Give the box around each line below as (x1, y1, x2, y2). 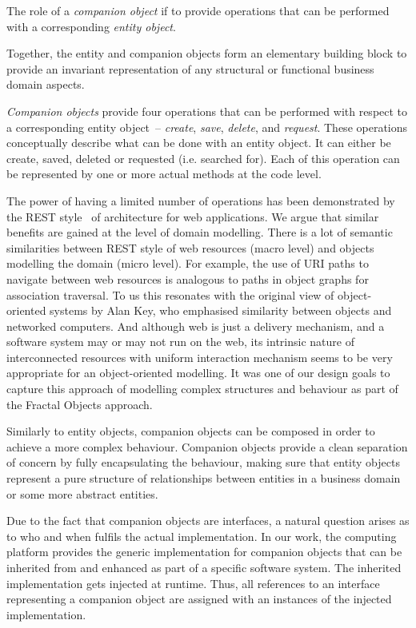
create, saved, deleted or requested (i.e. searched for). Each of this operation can (6, 149, 400, 166)
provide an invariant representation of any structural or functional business (6, 60, 374, 77)
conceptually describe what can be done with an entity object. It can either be (6, 134, 391, 151)
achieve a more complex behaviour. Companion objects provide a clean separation (6, 438, 408, 455)
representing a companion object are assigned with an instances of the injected (6, 590, 392, 607)
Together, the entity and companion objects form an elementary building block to (6, 45, 407, 62)
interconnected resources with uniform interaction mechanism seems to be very (6, 348, 393, 365)
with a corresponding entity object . (6, 18, 176, 34)
